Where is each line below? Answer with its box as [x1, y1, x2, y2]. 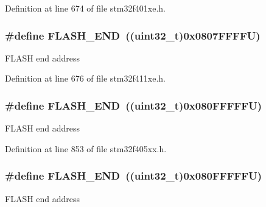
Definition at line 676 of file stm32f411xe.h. [5, 72, 166, 85]
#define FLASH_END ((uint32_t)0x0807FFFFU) [5, 27, 261, 43]
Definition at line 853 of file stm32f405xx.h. [5, 142, 167, 155]
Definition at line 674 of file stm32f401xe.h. [5, 2, 166, 14]
